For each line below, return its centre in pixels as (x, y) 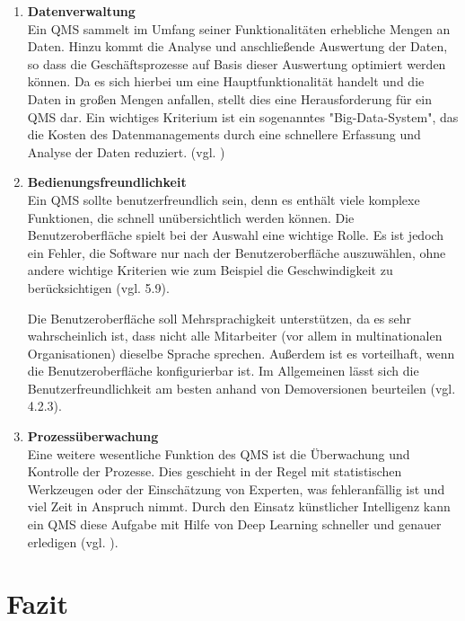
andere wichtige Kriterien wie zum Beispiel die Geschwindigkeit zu (210, 270)
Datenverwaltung (81, 11)
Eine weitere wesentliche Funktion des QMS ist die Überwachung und (219, 453)
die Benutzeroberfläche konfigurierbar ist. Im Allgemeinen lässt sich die (223, 371)
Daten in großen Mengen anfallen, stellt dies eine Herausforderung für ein (230, 98)
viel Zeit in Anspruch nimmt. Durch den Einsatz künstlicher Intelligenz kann (239, 506)
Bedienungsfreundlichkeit (107, 182)
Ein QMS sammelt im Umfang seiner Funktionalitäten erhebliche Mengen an (239, 28)
